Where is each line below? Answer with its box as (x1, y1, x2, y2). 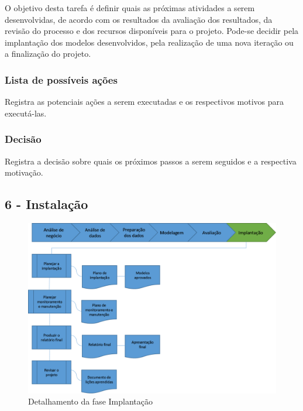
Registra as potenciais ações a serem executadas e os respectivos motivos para (5, 95, 284, 108)
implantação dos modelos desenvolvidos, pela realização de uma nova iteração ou (5, 36, 294, 48)
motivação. (5, 166, 43, 179)
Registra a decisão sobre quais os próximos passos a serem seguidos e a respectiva (5, 155, 297, 167)
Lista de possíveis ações (5, 72, 118, 87)
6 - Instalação (5, 195, 88, 213)
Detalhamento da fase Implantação (28, 395, 153, 407)
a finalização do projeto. (5, 47, 91, 60)
